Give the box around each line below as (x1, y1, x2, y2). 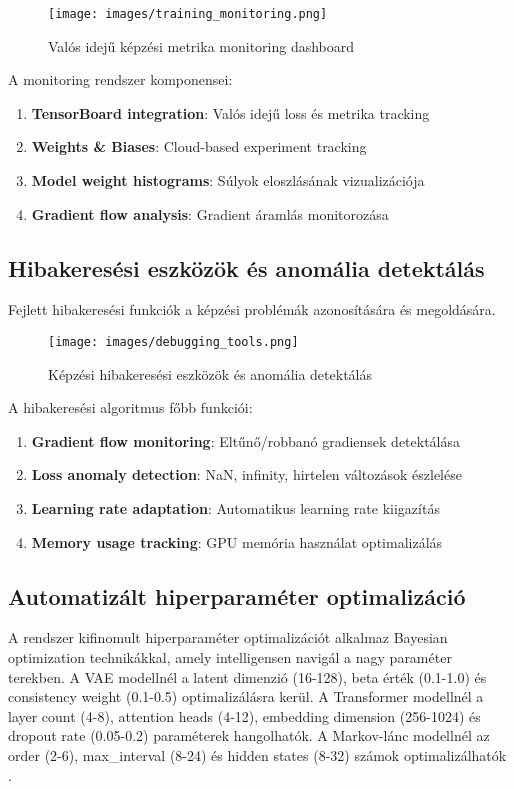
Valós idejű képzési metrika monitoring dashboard (48, 35, 355, 56)
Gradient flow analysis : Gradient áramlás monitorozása (31, 203, 389, 224)
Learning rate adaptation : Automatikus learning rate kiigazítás (31, 498, 440, 519)
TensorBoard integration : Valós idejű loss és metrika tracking (31, 102, 430, 123)
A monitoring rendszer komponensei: (8, 69, 233, 90)
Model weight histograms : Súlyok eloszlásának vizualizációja (31, 170, 425, 191)
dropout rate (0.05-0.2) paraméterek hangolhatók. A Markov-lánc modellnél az (8, 725, 490, 746)
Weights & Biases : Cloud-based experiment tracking (31, 136, 367, 157)
